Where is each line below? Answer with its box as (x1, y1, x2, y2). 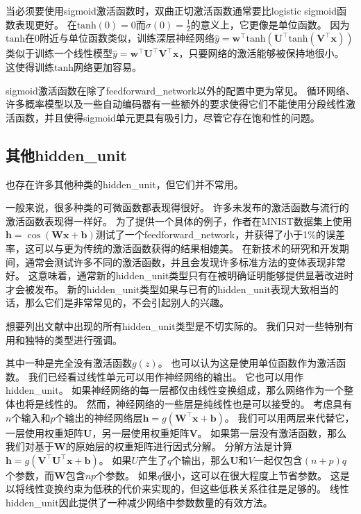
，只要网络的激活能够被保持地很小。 (178, 46, 344, 60)
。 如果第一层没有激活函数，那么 (197, 425, 347, 440)
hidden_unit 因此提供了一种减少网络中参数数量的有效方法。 (6, 495, 273, 509)
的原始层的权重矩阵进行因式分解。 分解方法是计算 (65, 439, 293, 454)
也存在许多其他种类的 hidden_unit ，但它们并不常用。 (6, 176, 244, 191)
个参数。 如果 (96, 467, 158, 482)
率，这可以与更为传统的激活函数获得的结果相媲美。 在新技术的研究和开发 (6, 240, 339, 255)
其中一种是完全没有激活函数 (6, 356, 132, 370)
